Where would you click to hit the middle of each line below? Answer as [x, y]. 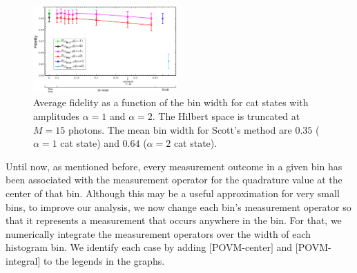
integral [22, 260]
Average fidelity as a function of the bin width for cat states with [171, 102]
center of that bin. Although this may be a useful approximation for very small [173, 193]
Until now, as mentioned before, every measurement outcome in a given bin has [174, 166]
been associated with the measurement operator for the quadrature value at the [174, 180]
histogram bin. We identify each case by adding [106, 247]
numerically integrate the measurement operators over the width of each [158, 233]
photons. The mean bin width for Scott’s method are [180, 129]
